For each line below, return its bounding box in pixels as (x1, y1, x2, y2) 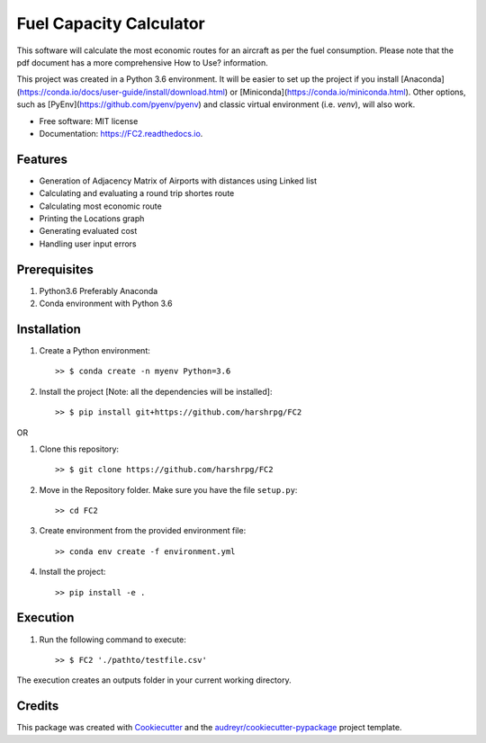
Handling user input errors (39, 238, 137, 249)
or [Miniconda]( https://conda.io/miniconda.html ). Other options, (229, 86, 467, 97)
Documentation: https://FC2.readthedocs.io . (39, 128, 203, 139)
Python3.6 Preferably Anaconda (39, 285, 158, 296)
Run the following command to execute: (39, 634, 186, 645)
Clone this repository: (39, 443, 120, 454)
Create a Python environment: (39, 345, 150, 355)
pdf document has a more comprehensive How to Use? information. (16, 57, 269, 67)
